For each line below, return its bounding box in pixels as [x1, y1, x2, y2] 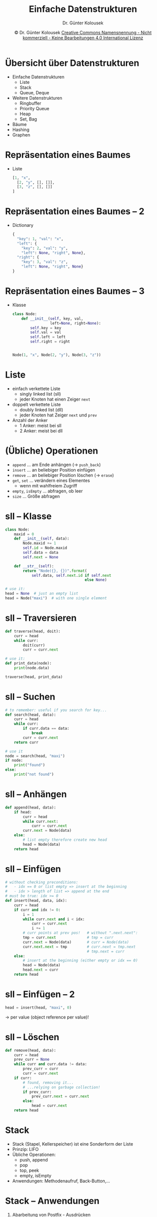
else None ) [84, 577, 107, 583]
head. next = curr [23, 967, 58, 972]
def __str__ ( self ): [14, 563, 54, 569]
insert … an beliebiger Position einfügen [12, 467, 95, 473]
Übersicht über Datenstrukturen [5, 57, 140, 68]
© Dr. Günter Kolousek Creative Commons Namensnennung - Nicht [14, 29, 152, 35]
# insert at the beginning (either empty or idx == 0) [23, 958, 138, 963]
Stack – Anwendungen [5, 1195, 100, 1207]
